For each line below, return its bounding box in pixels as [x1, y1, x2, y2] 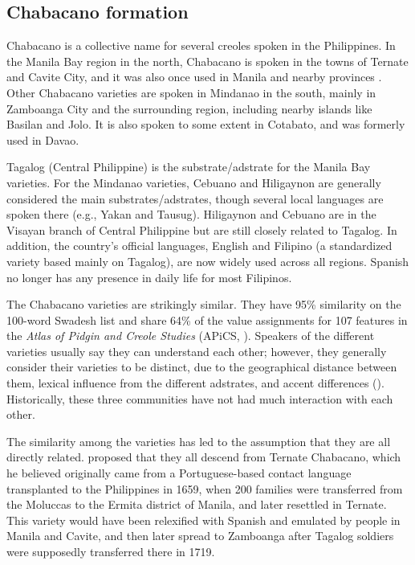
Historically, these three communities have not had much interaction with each [6, 390, 393, 407]
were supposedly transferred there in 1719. [6, 543, 215, 560]
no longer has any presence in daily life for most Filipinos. [6, 268, 292, 285]
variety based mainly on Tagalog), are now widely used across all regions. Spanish [6, 252, 409, 269]
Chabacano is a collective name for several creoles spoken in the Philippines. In [6, 37, 396, 54]
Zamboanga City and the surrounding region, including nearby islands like [6, 100, 372, 117]
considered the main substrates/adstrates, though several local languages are [6, 190, 384, 207]
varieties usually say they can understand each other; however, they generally [6, 342, 387, 359]
